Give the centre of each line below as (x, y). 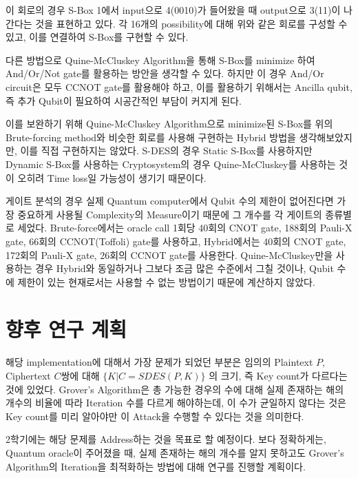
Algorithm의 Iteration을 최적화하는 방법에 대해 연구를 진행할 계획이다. (156, 466)
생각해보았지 (326, 137)
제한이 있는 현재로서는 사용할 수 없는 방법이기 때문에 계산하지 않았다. (166, 281)
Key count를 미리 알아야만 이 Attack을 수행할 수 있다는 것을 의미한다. (155, 416)
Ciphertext (28, 375)
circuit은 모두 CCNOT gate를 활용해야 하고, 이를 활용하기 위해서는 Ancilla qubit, (179, 86)
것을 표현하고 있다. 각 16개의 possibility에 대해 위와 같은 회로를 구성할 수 (191, 23)
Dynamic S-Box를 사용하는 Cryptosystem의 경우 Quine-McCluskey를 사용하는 (171, 164)
